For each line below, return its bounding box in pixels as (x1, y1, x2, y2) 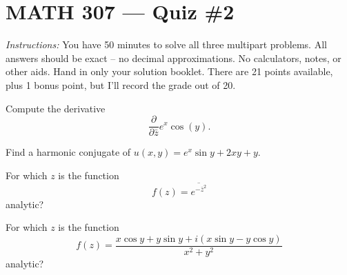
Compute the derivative (6, 101, 106, 115)
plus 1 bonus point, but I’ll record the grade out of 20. (6, 77, 236, 92)
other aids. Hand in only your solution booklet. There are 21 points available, (6, 64, 333, 79)
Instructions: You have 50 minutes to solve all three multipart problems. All (6, 37, 327, 52)
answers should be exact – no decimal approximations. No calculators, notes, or (6, 50, 341, 65)
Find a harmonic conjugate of (6, 145, 131, 159)
